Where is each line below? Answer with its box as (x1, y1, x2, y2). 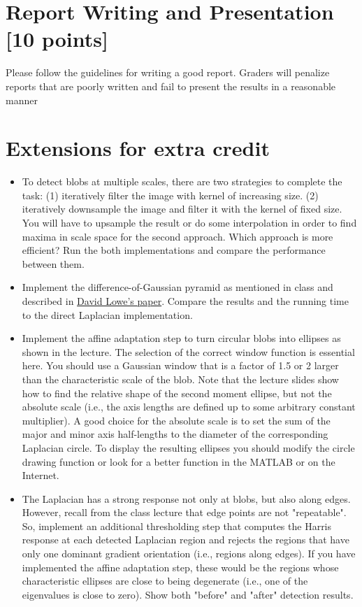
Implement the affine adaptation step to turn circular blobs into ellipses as (22, 331, 341, 345)
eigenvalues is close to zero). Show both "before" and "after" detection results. (22, 587, 354, 601)
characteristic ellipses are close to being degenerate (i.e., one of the (22, 573, 308, 588)
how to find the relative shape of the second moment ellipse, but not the (22, 385, 332, 400)
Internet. (22, 468, 59, 483)
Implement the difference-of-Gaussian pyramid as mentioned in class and (22, 280, 333, 294)
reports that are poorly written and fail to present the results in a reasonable (6, 78, 336, 93)
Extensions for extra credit (6, 134, 270, 162)
